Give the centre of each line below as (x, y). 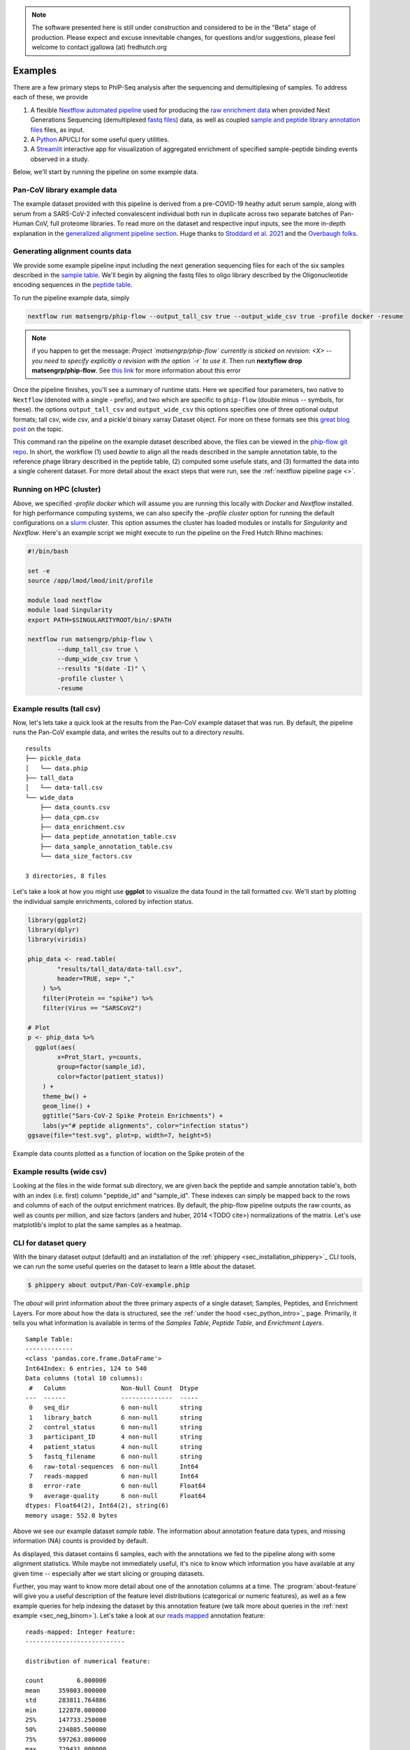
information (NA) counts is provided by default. (81, 1541)
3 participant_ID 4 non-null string (116, 1437)
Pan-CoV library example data (65, 190)
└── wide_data (49, 797)
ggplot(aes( (56, 1047)
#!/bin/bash (48, 551)
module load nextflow (65, 600)
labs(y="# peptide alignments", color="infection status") (146, 1126)
